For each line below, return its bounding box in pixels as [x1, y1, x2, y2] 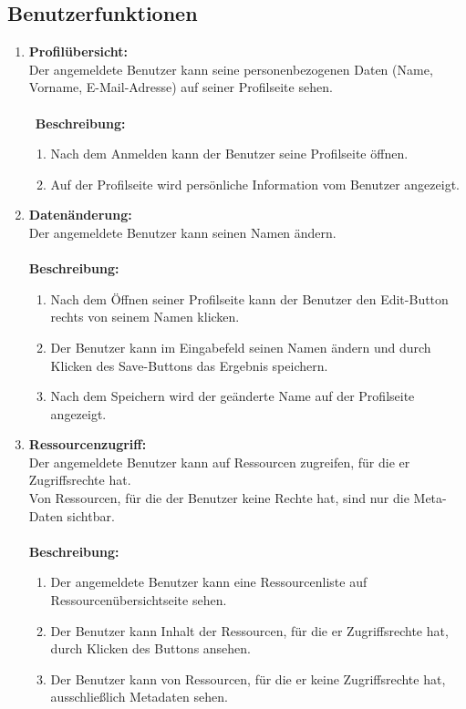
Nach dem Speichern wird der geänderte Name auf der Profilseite [50, 386, 415, 406]
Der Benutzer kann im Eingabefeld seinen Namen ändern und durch [50, 337, 431, 356]
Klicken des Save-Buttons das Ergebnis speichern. [50, 355, 328, 375]
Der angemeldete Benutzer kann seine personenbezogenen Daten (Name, [28, 59, 433, 78]
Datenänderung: [28, 205, 132, 224]
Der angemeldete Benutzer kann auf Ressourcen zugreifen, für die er [28, 452, 410, 471]
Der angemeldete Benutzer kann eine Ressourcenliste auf [50, 572, 368, 591]
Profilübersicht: [28, 42, 129, 61]
